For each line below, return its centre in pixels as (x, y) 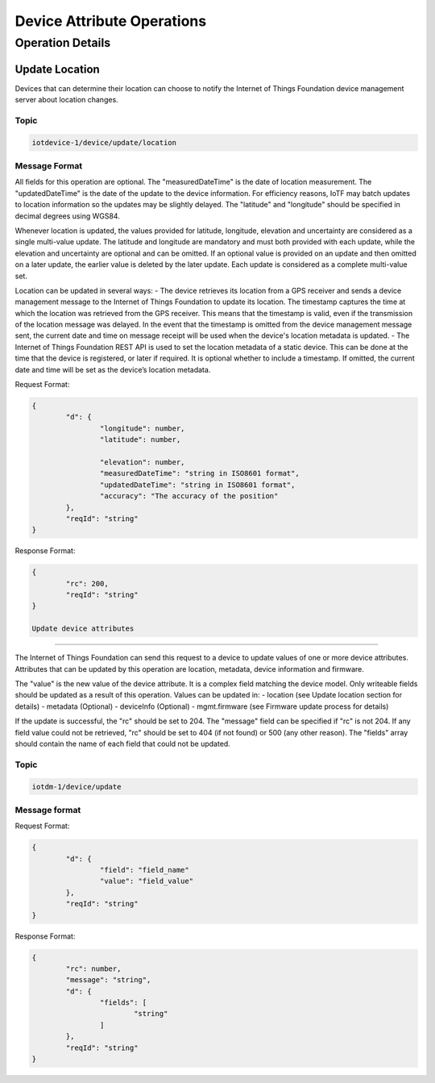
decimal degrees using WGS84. (67, 216)
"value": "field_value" (146, 881)
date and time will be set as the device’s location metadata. (113, 369)
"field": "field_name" (144, 870)
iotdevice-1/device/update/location (104, 142)
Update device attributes (83, 629)
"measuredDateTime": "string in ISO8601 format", (199, 473)
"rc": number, (93, 968)
